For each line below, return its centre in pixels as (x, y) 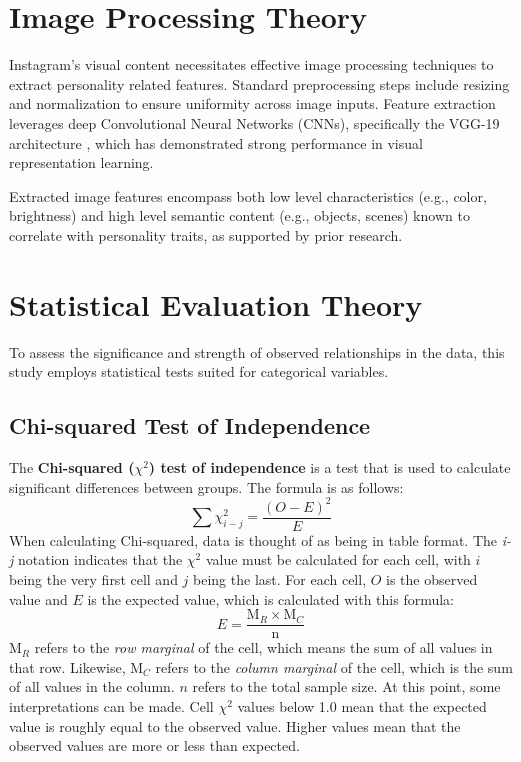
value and (38, 598)
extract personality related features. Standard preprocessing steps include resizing (259, 83)
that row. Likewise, (67, 666)
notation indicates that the (100, 559)
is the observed (432, 578)
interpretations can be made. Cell (111, 705)
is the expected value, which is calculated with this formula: (271, 598)
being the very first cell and (93, 578)
